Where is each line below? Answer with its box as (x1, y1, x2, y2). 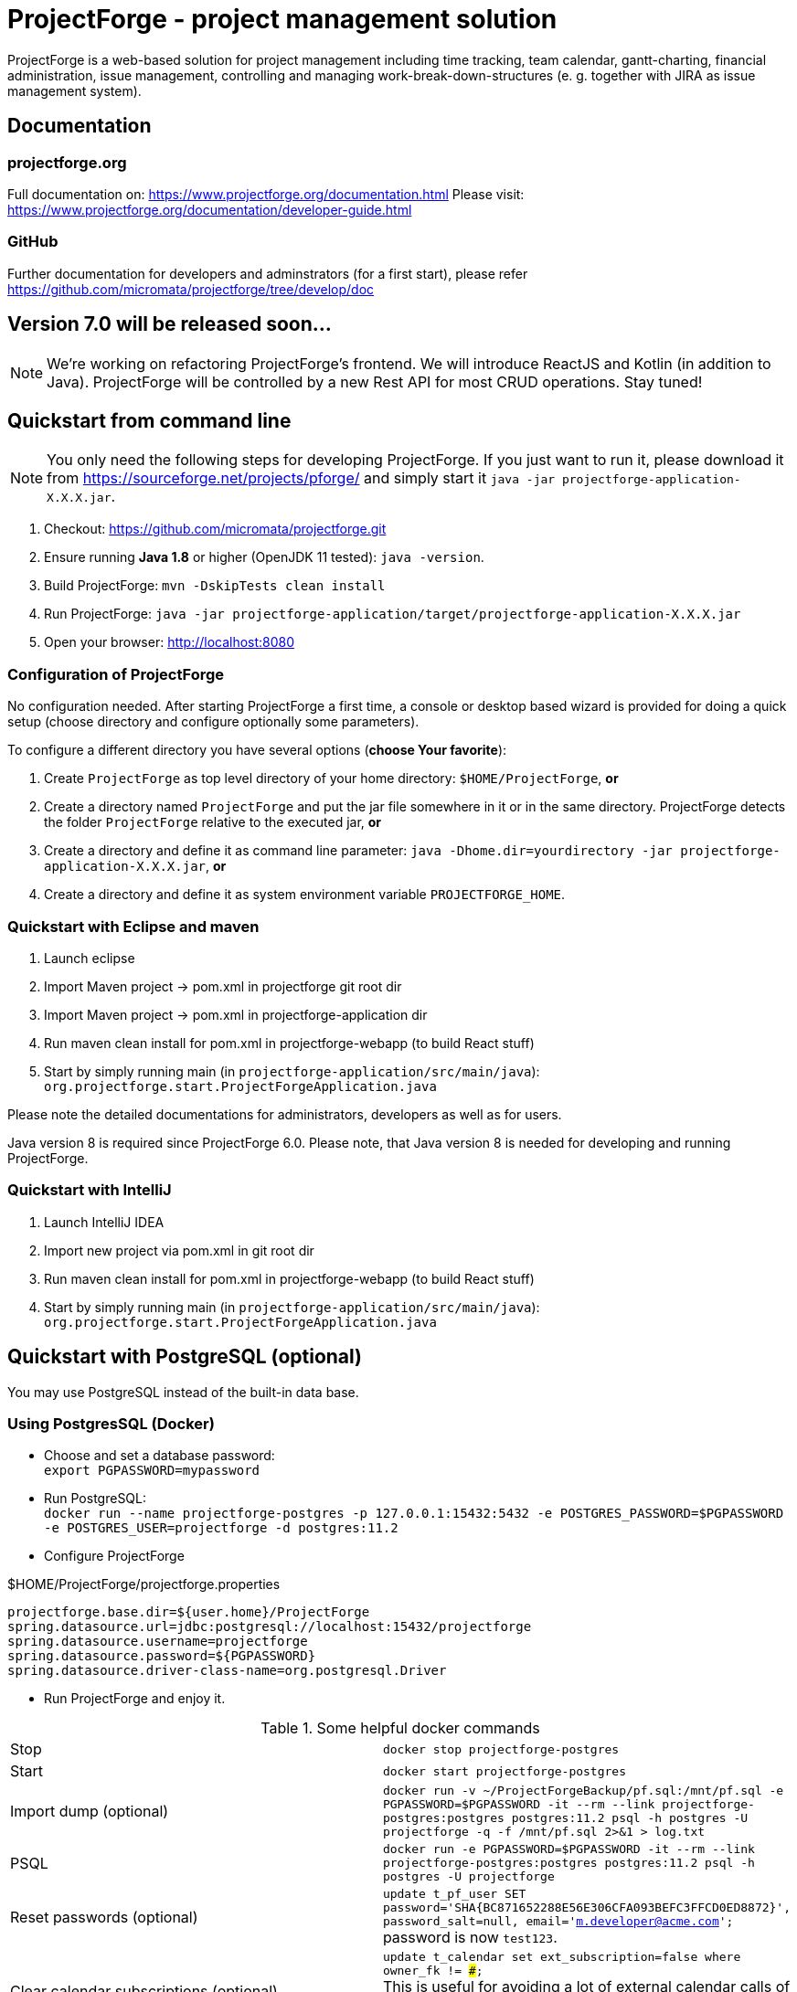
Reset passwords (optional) (10, 1907, 198, 1926)
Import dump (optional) (10, 1802, 169, 1821)
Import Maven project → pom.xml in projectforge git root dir (44, 978, 402, 994)
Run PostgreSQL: (44, 1490, 147, 1507)
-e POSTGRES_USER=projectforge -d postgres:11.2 (44, 1520, 398, 1536)
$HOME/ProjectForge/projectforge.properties (7, 1576, 281, 1593)
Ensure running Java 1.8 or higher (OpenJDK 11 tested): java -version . (44, 549, 484, 566)
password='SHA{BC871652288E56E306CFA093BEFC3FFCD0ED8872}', (382, 1901, 792, 1915)
